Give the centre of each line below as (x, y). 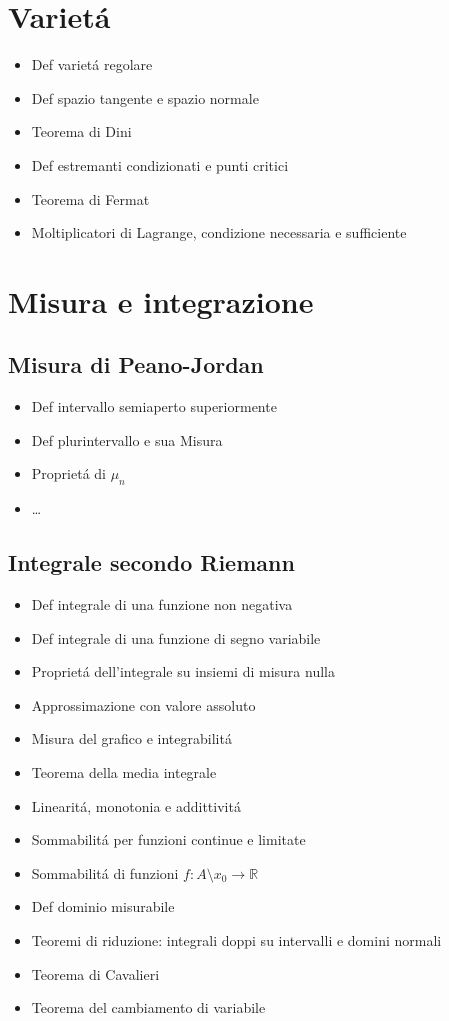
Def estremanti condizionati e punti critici (160, 164)
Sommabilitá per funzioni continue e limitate (168, 839)
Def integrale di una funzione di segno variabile (176, 637)
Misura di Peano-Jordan (136, 364)
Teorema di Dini (81, 131)
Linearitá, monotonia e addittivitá (136, 805)
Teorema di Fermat (90, 198)
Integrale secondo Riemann (151, 562)
